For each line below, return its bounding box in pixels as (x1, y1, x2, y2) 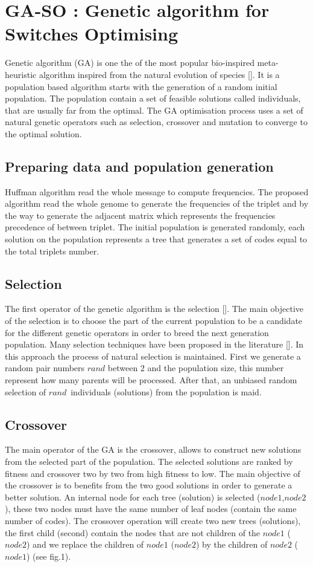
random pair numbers (5, 361, 85, 374)
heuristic (5, 68, 37, 80)
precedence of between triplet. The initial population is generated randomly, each (5, 221, 305, 233)
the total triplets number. (5, 244, 100, 257)
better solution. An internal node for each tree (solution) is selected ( (5, 490, 261, 503)
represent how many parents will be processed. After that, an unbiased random (5, 374, 297, 386)
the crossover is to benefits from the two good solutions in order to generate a (5, 479, 292, 491)
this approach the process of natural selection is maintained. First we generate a (5, 349, 301, 362)
